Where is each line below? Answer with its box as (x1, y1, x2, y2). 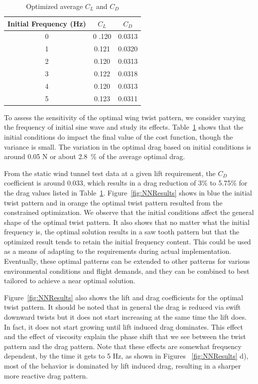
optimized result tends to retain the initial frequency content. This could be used (4, 236, 251, 246)
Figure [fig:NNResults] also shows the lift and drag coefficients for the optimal (4, 292, 244, 302)
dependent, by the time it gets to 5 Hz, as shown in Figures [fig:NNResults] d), (4, 351, 249, 361)
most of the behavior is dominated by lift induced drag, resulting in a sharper (4, 361, 241, 371)
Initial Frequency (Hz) (7, 18, 86, 28)
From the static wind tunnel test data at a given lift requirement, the (4, 168, 216, 178)
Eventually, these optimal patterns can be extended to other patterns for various (4, 256, 250, 266)
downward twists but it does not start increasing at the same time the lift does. (4, 312, 247, 322)
